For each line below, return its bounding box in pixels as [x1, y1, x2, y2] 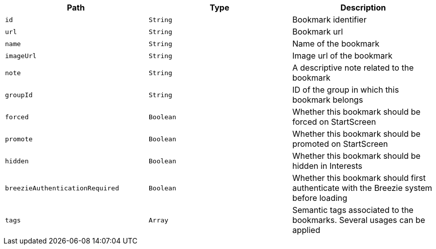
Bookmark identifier [292, 15, 367, 25]
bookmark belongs [292, 95, 363, 105]
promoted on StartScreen [292, 139, 388, 149]
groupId [5, 91, 33, 99]
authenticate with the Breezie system [292, 183, 432, 193]
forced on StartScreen [292, 117, 376, 127]
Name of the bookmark [292, 39, 380, 49]
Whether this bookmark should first [292, 173, 426, 183]
